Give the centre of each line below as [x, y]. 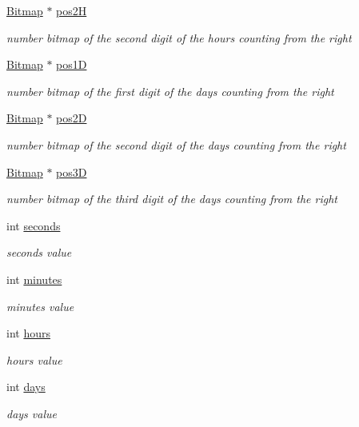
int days [26, 387]
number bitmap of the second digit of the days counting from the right [176, 144]
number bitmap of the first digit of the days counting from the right [170, 91]
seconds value [39, 252]
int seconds [34, 225]
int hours [28, 333]
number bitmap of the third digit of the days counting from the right [172, 199]
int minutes [34, 279]
